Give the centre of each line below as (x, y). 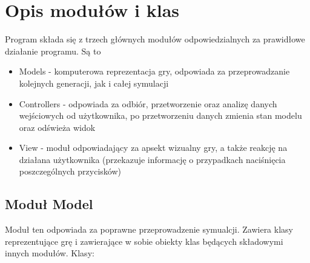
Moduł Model (49, 204)
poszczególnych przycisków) (70, 171)
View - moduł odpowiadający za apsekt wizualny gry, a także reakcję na (153, 148)
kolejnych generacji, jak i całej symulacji (94, 83)
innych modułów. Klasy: (50, 253)
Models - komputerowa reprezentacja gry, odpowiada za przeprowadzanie (154, 71)
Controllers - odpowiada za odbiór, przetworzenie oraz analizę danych (148, 103)
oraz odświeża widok (57, 127)
